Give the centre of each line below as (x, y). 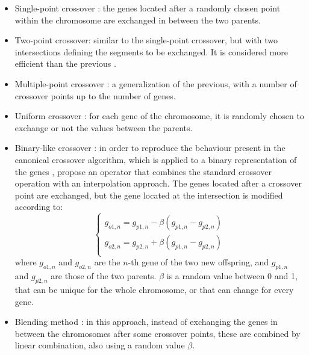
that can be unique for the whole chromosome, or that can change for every (154, 290)
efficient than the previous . (65, 63)
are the (107, 262)
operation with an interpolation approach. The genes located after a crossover (158, 183)
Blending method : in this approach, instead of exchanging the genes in (146, 322)
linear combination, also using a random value (100, 345)
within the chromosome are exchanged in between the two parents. (138, 20)
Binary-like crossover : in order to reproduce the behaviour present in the (150, 148)
